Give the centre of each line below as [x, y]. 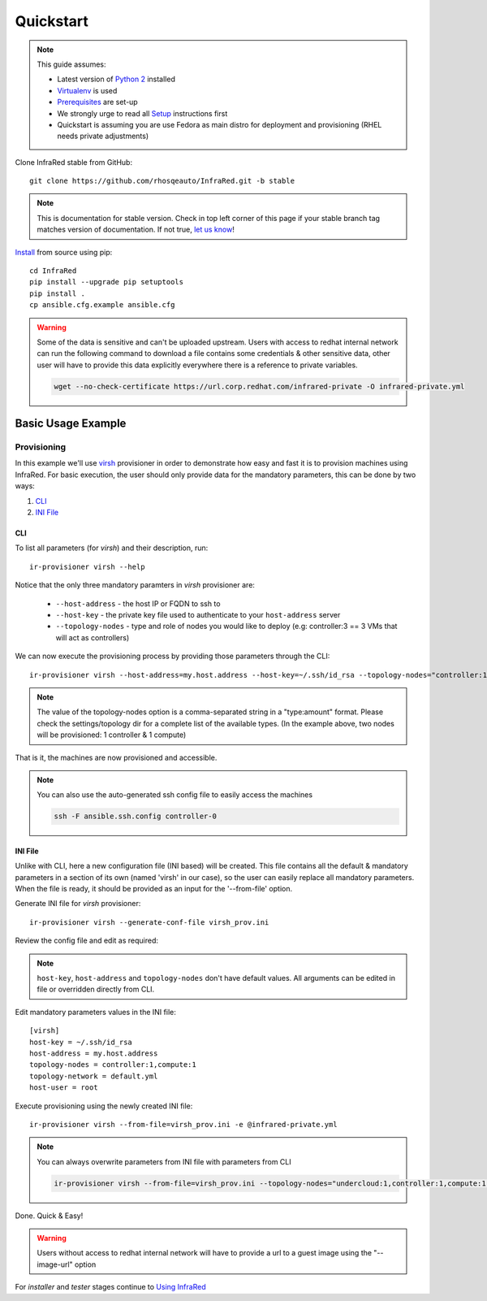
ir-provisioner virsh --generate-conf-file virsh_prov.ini [149, 922]
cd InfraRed [53, 271]
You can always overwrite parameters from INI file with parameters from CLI [164, 1161]
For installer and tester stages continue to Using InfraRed [110, 1287]
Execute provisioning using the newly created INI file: [104, 1106]
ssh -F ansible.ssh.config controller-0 [135, 816]
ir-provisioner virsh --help [87, 566]
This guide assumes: [71, 64]
